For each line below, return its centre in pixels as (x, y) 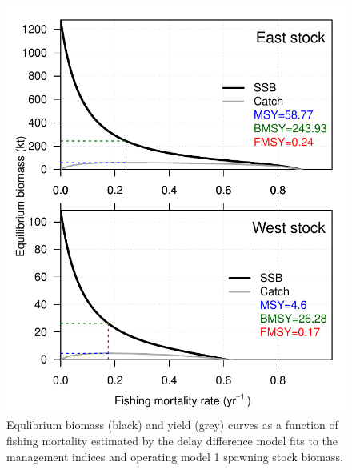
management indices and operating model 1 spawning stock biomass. (175, 456)
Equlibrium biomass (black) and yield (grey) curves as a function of (172, 425)
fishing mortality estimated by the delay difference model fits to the (172, 440)
